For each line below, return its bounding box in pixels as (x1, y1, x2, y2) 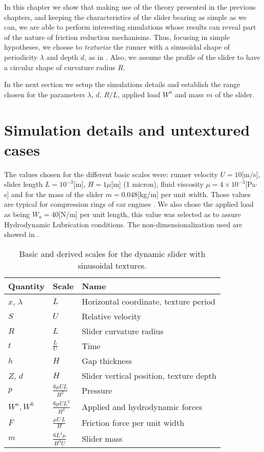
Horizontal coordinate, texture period (82, 295, 215, 307)
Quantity (8, 279, 45, 292)
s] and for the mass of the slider (4, 188, 104, 199)
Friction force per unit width (82, 417, 184, 429)
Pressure (82, 384, 112, 397)
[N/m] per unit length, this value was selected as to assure (58, 209, 241, 220)
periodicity (4, 51, 38, 62)
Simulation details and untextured (4, 119, 250, 140)
